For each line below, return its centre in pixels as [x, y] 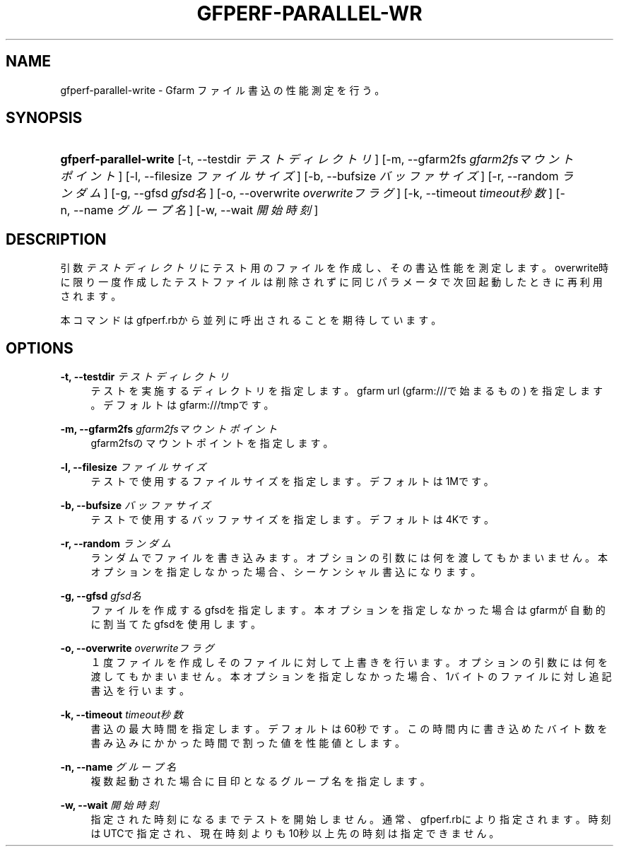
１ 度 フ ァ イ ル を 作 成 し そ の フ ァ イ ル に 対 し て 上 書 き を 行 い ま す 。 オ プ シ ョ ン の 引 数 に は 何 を [349, 663]
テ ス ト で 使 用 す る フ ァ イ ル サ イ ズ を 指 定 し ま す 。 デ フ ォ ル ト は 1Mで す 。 [292, 482]
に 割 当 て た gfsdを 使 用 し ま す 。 [176, 624]
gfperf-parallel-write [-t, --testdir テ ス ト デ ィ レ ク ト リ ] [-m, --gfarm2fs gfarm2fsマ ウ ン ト [317, 159]
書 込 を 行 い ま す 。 [140, 691]
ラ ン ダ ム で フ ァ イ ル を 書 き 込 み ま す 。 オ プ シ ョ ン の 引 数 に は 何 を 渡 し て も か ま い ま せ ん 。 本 [349, 558]
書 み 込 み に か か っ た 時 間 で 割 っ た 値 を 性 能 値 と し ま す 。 [248, 743]
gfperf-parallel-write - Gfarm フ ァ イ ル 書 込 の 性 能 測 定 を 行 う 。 [223, 90]
